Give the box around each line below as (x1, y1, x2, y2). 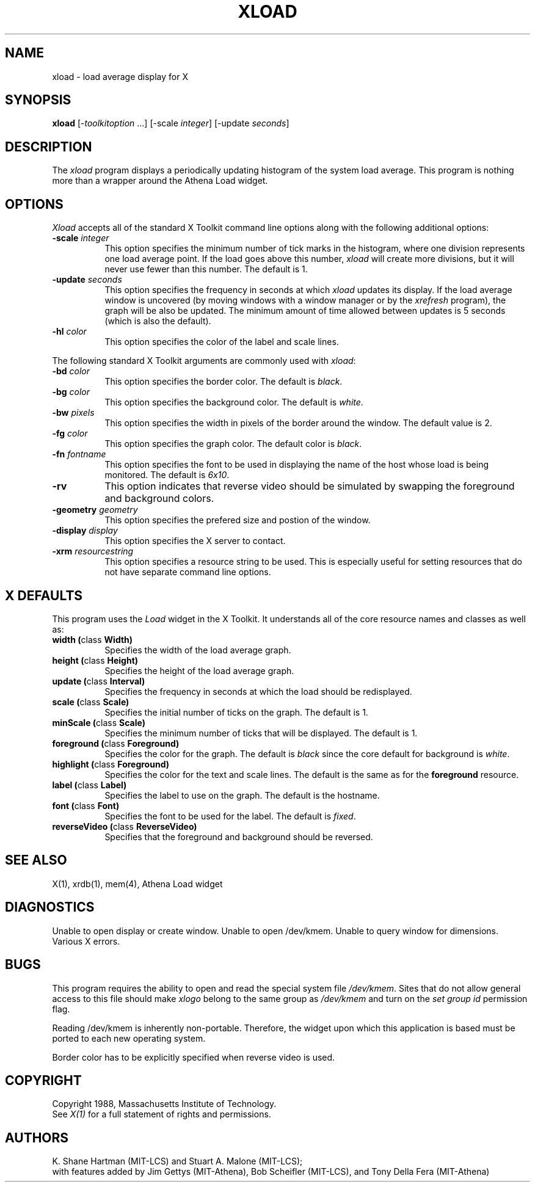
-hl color (52, 326, 87, 337)
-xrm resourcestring (52, 546, 134, 557)
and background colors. (104, 492, 214, 505)
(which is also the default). (104, 316, 211, 327)
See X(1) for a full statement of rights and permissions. (52, 1109, 271, 1120)
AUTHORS (5, 1130, 69, 1145)
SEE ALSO (5, 852, 67, 868)
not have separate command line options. (104, 567, 271, 578)
